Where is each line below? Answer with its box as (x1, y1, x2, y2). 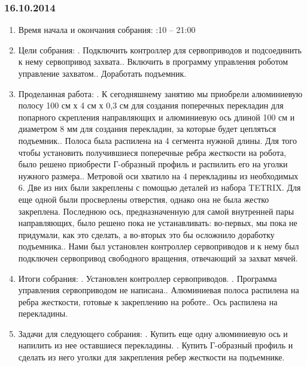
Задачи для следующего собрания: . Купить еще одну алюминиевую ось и (18, 327, 288, 339)
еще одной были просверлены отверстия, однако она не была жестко (18, 192, 269, 205)
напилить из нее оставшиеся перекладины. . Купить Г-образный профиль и (18, 339, 293, 351)
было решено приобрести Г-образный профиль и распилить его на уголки (18, 158, 288, 170)
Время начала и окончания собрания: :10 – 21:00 (18, 23, 196, 36)
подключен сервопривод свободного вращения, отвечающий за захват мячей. (18, 251, 298, 264)
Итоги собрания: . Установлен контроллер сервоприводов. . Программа (18, 272, 277, 284)
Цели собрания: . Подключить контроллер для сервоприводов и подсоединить (18, 43, 302, 56)
